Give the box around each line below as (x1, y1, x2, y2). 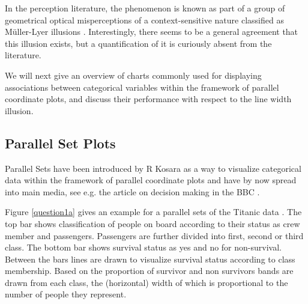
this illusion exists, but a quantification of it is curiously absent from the (5, 37, 272, 49)
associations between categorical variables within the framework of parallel (5, 81, 279, 93)
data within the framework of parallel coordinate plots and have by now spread (5, 174, 297, 186)
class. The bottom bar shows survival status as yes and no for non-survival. (5, 241, 282, 254)
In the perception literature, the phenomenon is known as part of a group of (5, 2, 285, 14)
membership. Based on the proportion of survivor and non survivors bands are (5, 264, 294, 277)
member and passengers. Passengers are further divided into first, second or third (5, 229, 304, 242)
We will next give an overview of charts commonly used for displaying (5, 68, 262, 81)
